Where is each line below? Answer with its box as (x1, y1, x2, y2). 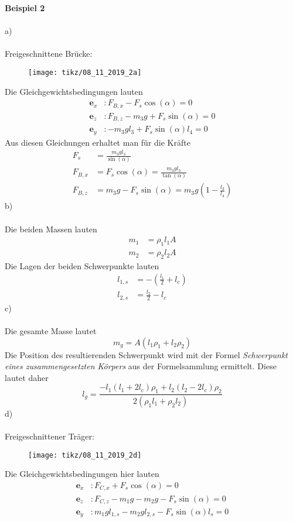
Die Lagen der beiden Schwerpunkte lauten (5, 259, 159, 272)
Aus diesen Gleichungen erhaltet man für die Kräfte (5, 136, 190, 148)
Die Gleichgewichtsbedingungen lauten (5, 85, 143, 97)
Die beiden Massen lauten (5, 222, 97, 235)
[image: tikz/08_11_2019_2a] (28, 68, 142, 77)
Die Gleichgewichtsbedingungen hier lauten (5, 468, 159, 480)
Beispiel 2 (5, 2, 45, 13)
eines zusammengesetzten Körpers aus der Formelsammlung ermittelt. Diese (5, 360, 277, 372)
